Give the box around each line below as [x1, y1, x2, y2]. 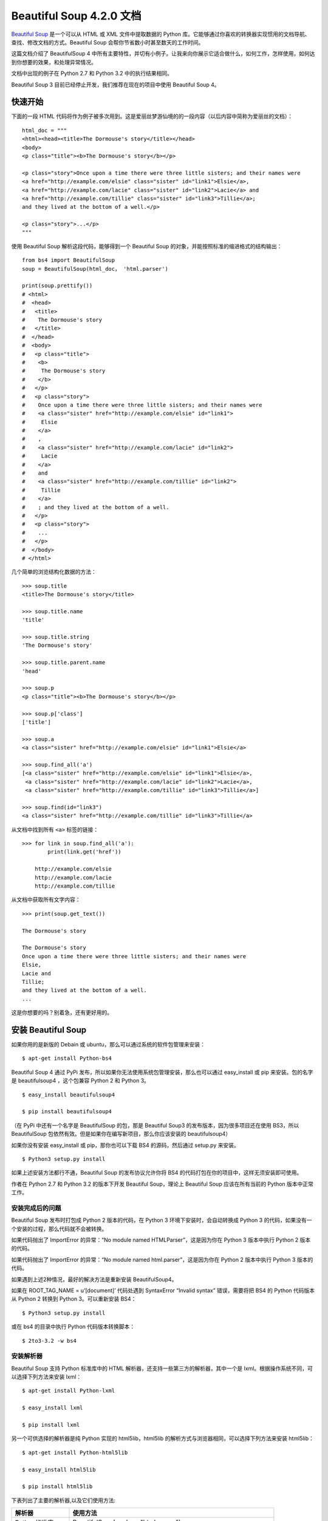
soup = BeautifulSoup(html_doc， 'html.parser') [22, 265, 168, 272]
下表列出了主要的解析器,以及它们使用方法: [11, 1497, 116, 1504]
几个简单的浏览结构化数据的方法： [11, 568, 97, 576]
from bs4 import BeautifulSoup [22, 257, 115, 264]
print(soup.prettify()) [22, 282, 93, 289]
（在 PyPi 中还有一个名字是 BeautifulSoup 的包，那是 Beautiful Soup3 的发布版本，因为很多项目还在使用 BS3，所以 [11, 1121, 299, 1129]
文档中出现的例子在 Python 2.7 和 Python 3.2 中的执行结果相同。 [11, 70, 173, 77]
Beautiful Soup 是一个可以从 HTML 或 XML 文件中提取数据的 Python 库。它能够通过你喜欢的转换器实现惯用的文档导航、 [11, 30, 310, 38]
